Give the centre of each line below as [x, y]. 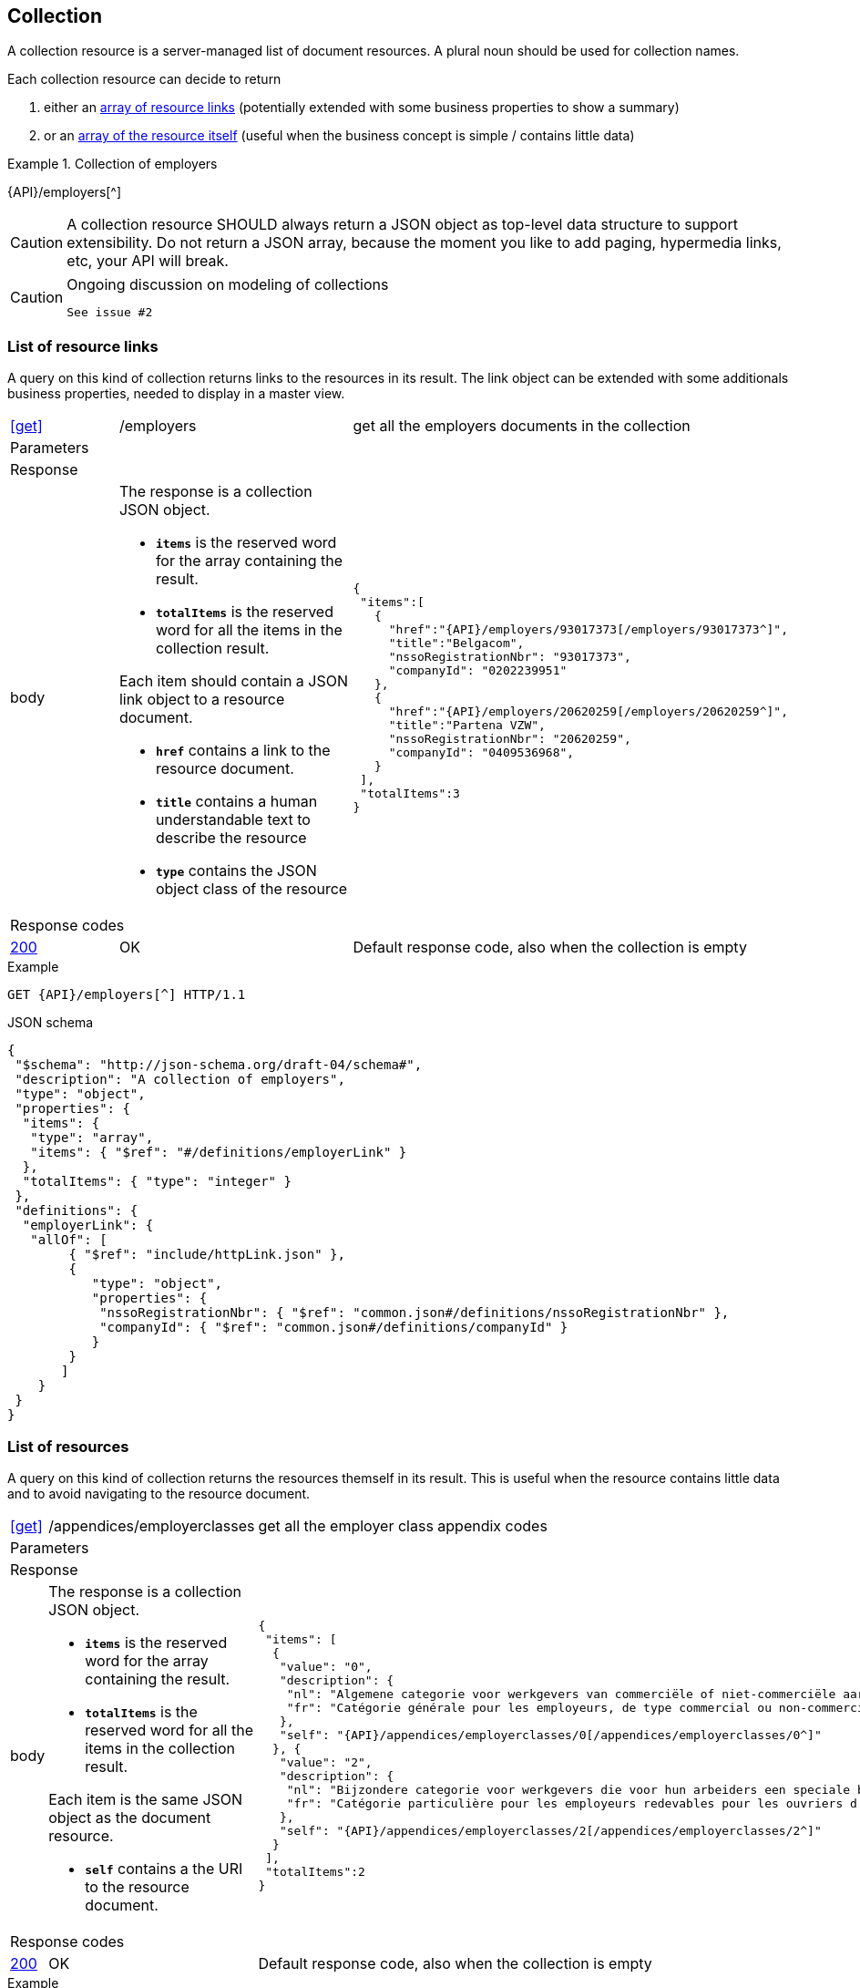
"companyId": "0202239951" [478, 670]
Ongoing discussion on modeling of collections [228, 285]
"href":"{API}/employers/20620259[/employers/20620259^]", [588, 711]
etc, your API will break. [148, 261]
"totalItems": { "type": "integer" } [157, 1182]
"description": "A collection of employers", [180, 1080]
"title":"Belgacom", [456, 643]
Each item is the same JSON [146, 1799]
